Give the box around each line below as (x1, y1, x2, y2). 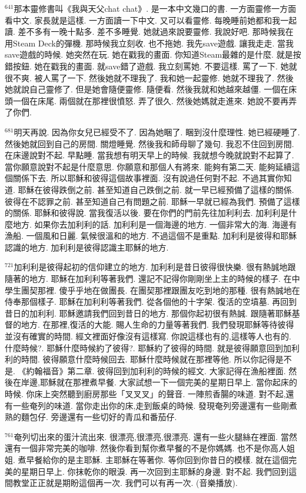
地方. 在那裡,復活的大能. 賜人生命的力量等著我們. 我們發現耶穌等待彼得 (21, 318, 294, 331)
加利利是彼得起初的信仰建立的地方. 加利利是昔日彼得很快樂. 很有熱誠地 (14, 261, 288, 273)
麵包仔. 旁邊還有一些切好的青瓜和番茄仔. (21, 411, 177, 423)
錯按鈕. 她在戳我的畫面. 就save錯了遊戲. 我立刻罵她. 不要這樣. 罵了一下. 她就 (5, 59, 297, 72)
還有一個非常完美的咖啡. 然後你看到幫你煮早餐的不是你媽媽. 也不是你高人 (5, 442, 287, 454)
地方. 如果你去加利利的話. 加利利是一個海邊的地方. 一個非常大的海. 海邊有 (12, 218, 297, 230)
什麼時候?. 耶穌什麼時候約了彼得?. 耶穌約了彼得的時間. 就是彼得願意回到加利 (5, 341, 300, 354)
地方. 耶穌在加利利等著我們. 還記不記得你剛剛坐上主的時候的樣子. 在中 (29, 272, 300, 285)
